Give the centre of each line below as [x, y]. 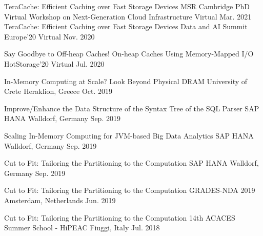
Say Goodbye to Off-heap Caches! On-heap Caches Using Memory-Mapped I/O [129, 54]
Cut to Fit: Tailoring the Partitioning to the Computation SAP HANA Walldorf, [131, 163]
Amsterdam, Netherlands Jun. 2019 [60, 200]
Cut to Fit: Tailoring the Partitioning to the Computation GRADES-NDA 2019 [130, 190]
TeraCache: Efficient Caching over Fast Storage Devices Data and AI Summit [126, 26]
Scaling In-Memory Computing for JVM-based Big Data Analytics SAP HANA [129, 135]
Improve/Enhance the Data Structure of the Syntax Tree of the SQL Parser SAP [132, 108]
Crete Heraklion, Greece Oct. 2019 [58, 91]
